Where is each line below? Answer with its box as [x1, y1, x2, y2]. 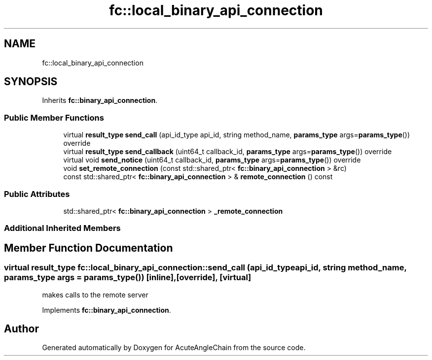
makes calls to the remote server [42, 290, 148, 299]
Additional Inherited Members [4, 223, 121, 233]
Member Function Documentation [4, 241, 173, 254]
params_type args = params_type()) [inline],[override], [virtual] [4, 272, 252, 283]
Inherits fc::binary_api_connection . [42, 96, 158, 105]
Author [4, 322, 39, 335]
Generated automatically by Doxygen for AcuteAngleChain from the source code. [42, 343, 306, 352]
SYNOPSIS [4, 75, 58, 88]
